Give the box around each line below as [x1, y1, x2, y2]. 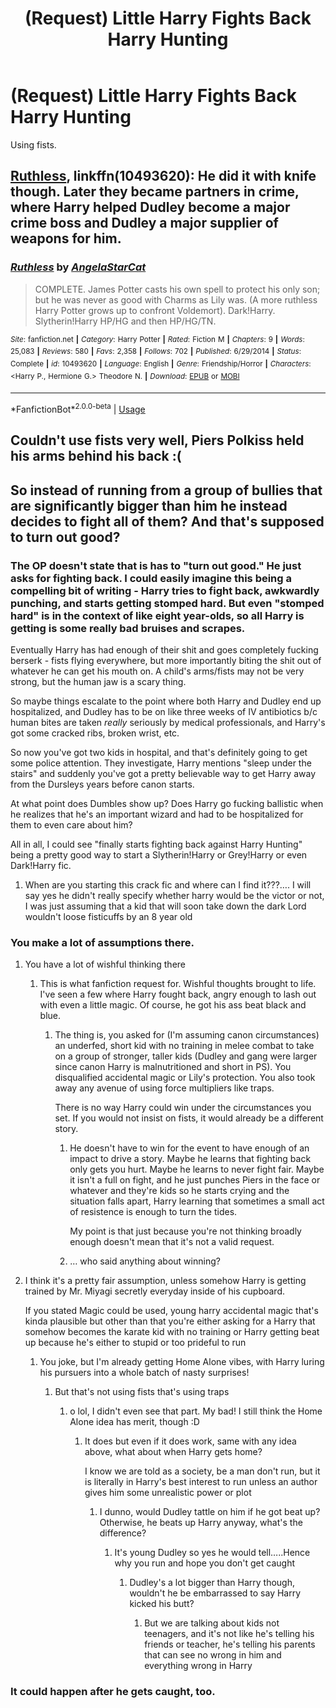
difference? [99, 1527, 147, 1539]
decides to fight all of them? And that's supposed [10, 513, 325, 530]
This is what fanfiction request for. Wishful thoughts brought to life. [39, 978, 317, 990]
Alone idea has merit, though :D [69, 1416, 200, 1428]
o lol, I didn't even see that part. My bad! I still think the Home [69, 1405, 323, 1417]
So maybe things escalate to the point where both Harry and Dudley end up [10, 695, 322, 707]
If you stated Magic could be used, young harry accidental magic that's [24, 1305, 319, 1317]
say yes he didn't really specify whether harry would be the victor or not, [24, 889, 325, 901]
